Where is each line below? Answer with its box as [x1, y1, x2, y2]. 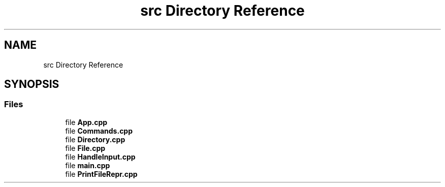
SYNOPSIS [4, 78, 59, 91]
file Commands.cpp [65, 126, 133, 135]
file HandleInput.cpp [65, 152, 136, 161]
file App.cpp [65, 117, 108, 127]
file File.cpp [65, 143, 106, 152]
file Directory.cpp [65, 135, 125, 144]
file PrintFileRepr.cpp [65, 169, 138, 178]
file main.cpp [65, 161, 110, 170]
